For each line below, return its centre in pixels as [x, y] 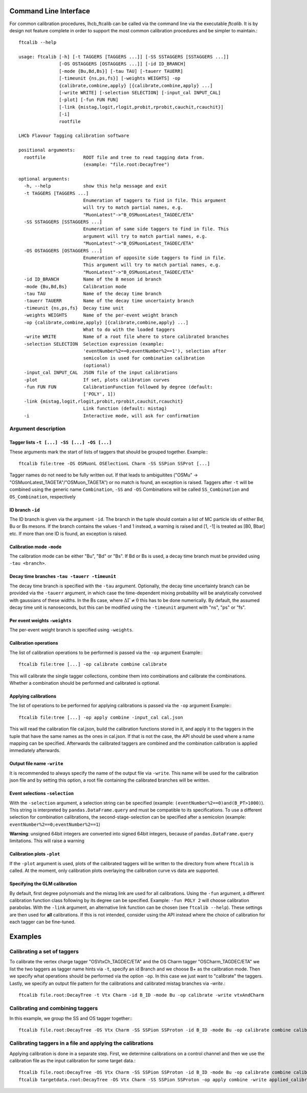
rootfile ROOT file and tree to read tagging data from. [114, 157]
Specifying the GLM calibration [43, 884]
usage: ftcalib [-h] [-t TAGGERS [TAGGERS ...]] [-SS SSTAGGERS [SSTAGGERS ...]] [124, 57]
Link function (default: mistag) [125, 409]
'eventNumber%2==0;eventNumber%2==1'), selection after [155, 351]
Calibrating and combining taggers [54, 1008]
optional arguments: [44, 179]
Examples [26, 937]
